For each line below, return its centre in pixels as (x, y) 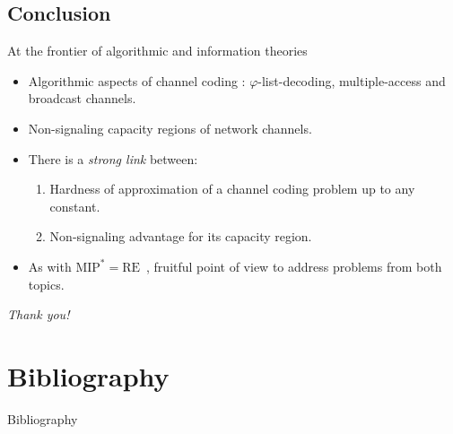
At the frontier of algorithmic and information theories (157, 51)
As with (50, 266)
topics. (46, 284)
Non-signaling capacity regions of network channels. (170, 128)
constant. (75, 206)
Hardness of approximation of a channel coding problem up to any (232, 189)
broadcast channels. (82, 98)
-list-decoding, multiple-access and (352, 80)
